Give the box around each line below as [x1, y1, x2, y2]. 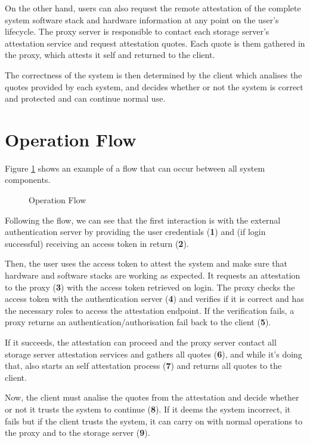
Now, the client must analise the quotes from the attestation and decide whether [5, 391, 299, 404]
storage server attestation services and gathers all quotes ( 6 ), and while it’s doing [5, 347, 302, 360]
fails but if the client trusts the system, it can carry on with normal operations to [5, 414, 303, 427]
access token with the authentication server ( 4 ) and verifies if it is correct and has [5, 292, 304, 305]
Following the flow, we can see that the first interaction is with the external [5, 213, 281, 226]
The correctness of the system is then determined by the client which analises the [5, 68, 302, 81]
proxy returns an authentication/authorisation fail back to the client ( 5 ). [5, 316, 271, 328]
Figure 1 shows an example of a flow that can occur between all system [5, 161, 265, 174]
